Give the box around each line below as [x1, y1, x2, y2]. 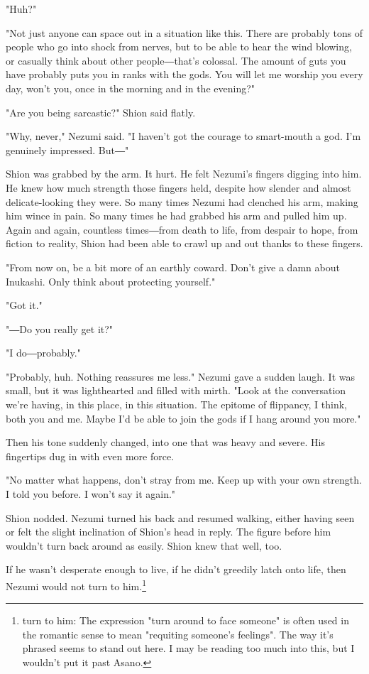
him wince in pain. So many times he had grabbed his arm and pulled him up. [6, 208, 347, 223]
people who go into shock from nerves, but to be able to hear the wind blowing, [6, 39, 352, 54]
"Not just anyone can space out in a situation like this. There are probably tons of [6, 25, 363, 40]
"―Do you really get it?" [6, 321, 114, 336]
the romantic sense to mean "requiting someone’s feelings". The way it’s [22, 626, 334, 641]
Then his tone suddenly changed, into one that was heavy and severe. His [6, 435, 325, 450]
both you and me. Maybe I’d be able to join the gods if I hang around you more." [6, 411, 361, 425]
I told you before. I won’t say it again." [6, 487, 176, 501]
